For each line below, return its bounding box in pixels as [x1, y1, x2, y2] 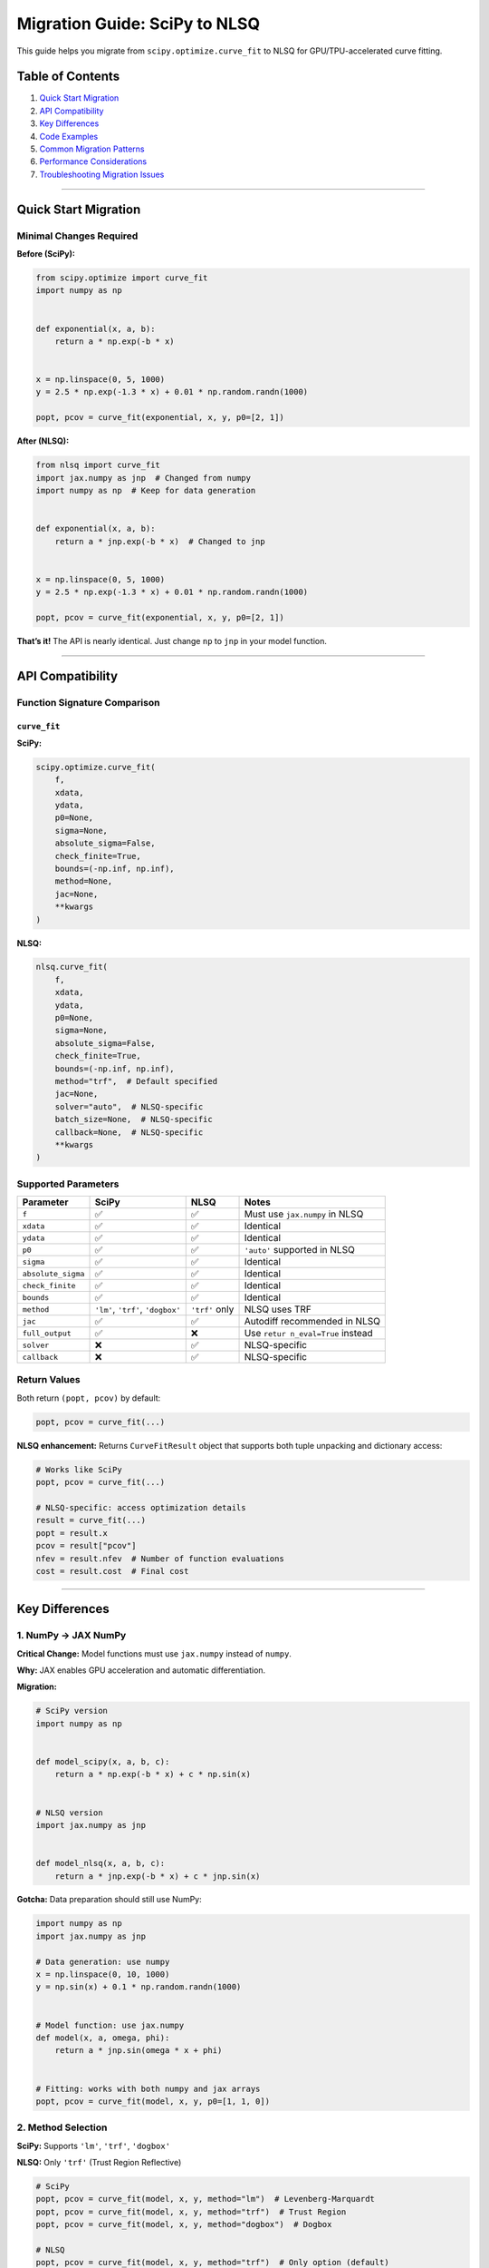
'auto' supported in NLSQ [244, 1244, 355, 1256]
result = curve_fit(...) [35, 1515, 147, 1526]
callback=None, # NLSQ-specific [54, 1127, 204, 1138]
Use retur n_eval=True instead [244, 1327, 373, 1340]
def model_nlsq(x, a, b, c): [35, 1858, 166, 1869]
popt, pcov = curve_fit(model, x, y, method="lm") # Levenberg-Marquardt [35, 2194, 376, 2204]
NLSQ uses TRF [244, 1303, 312, 1315]
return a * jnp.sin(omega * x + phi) [54, 2046, 223, 2056]
